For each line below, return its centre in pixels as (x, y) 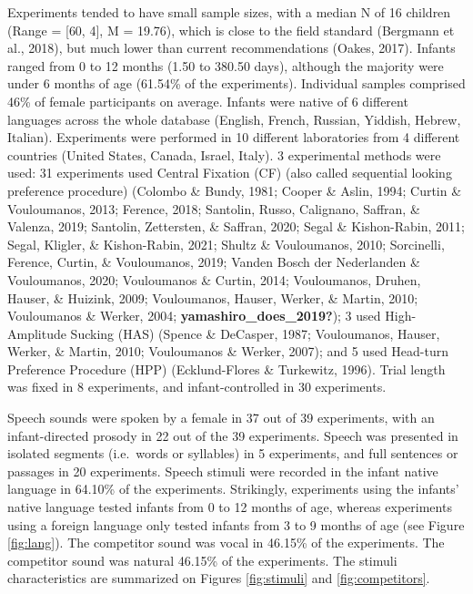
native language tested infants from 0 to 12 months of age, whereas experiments (230, 507)
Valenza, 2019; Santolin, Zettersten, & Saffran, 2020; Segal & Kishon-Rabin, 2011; (236, 226)
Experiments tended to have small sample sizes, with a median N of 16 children (229, 12)
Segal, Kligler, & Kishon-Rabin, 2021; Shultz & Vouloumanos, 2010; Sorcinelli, (226, 244)
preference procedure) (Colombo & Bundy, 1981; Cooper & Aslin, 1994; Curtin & (235, 190)
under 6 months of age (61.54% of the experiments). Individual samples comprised (236, 83)
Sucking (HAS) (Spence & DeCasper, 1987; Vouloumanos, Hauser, (255, 333)
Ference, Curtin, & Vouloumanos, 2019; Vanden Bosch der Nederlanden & (214, 262)
